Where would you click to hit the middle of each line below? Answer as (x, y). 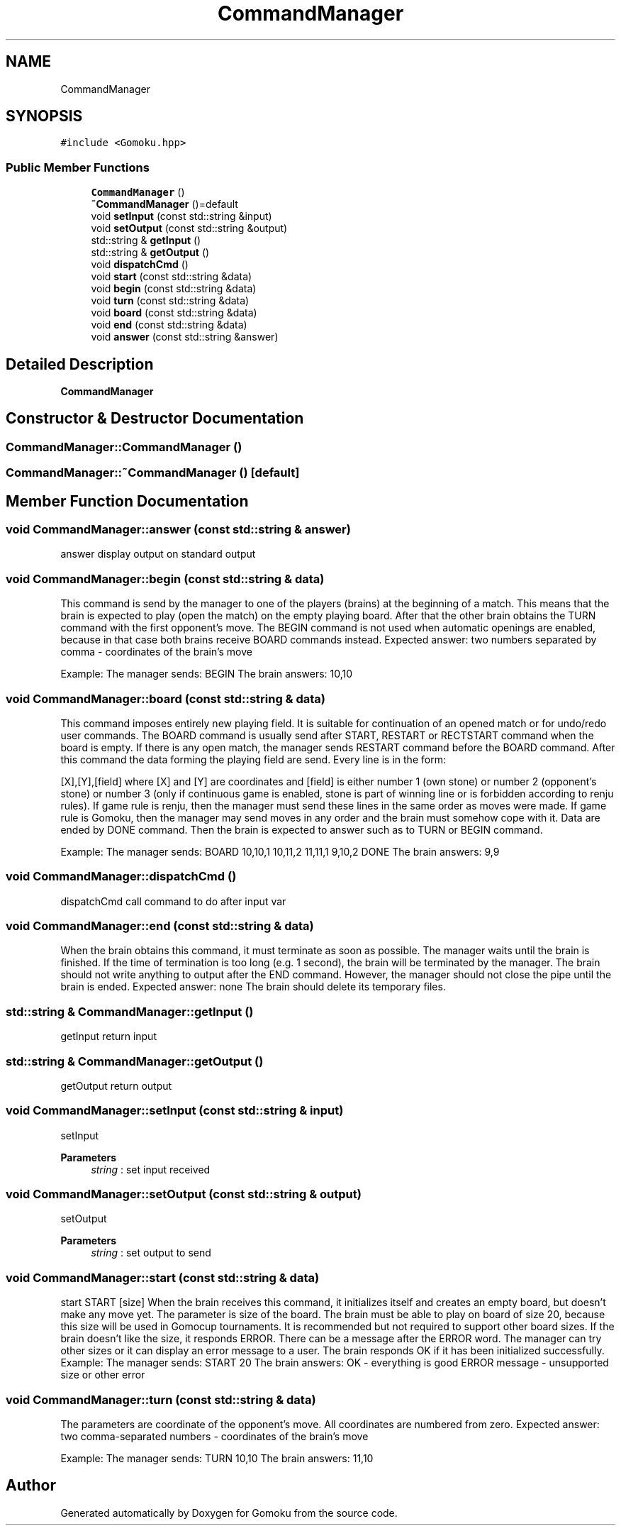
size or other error (103, 1375)
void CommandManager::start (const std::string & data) (163, 1277)
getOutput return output (116, 1085)
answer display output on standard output (158, 554)
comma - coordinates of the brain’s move (156, 652)
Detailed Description (80, 364)
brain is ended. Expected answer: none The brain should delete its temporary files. (253, 987)
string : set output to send (151, 1253)
